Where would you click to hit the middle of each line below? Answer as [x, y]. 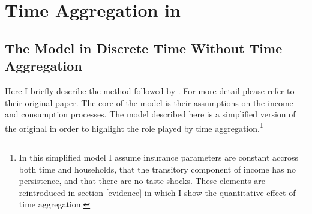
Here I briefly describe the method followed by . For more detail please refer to [150, 90]
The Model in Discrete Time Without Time [144, 48]
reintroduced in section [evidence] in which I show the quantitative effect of [157, 192]
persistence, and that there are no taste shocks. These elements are [142, 181]
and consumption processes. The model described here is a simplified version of [150, 114]
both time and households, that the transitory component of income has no [157, 169]
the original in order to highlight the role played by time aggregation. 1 [134, 127]
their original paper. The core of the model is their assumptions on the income [149, 102]
